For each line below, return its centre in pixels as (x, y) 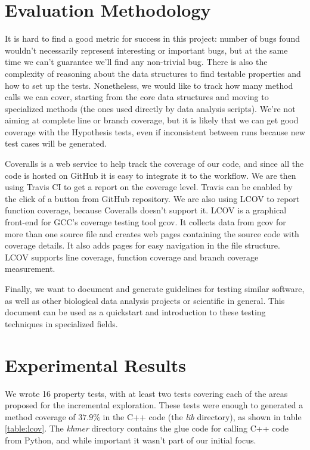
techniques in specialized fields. (61, 323)
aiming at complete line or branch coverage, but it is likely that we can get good (152, 120)
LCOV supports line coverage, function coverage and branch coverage (132, 257)
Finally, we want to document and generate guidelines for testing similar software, (155, 288)
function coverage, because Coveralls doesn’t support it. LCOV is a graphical (146, 210)
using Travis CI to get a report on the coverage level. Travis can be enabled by (149, 187)
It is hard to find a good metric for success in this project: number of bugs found (152, 38)
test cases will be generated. (56, 143)
